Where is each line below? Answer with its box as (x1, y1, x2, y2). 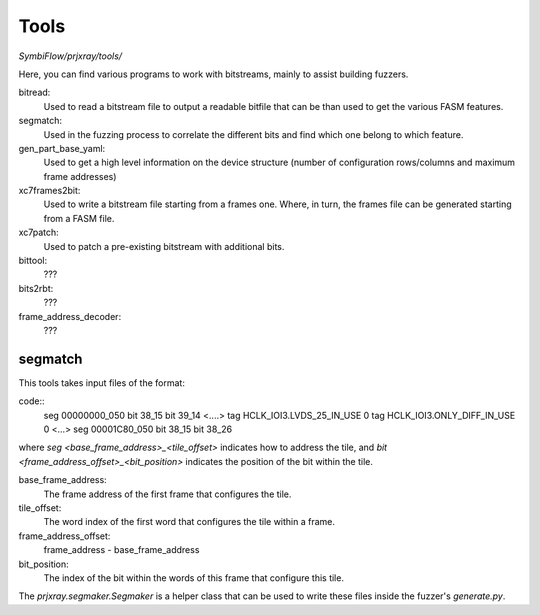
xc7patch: (18, 226, 59, 239)
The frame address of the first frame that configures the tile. (43, 488, 292, 500)
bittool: (18, 255, 48, 267)
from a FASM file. (43, 212, 115, 224)
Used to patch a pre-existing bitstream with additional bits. (43, 240, 285, 252)
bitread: (18, 86, 51, 99)
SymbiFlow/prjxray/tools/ (18, 50, 123, 62)
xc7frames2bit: (18, 185, 81, 197)
